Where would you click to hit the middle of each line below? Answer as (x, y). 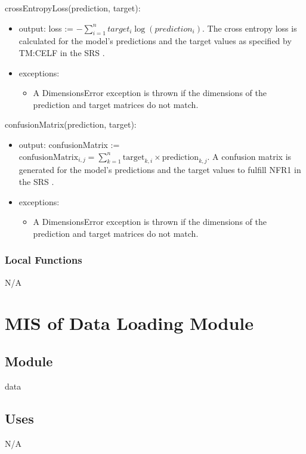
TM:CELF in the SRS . (62, 52)
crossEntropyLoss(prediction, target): (73, 8)
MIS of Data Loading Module (129, 323)
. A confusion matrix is (249, 156)
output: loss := (46, 28)
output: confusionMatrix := (69, 144)
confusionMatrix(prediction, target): (71, 124)
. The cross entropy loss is (249, 28)
